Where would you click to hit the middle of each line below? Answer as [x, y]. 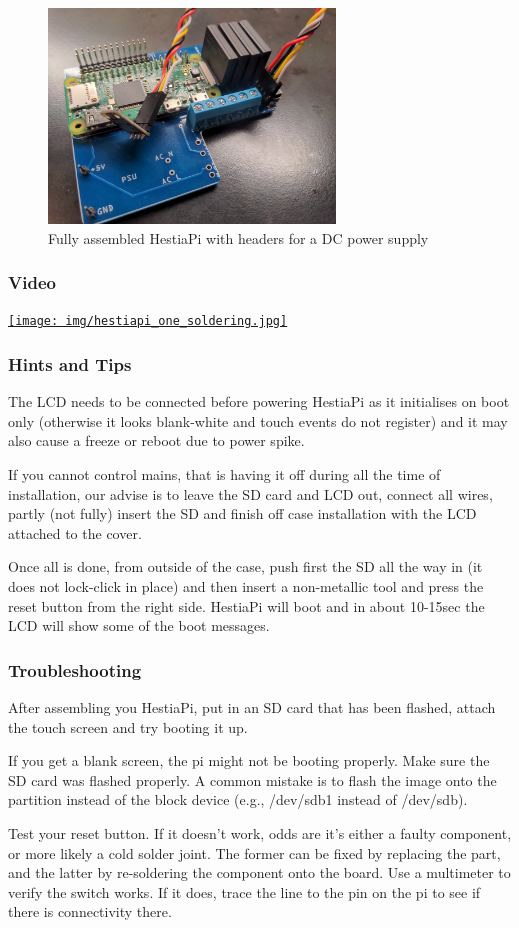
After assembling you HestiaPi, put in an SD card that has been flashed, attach [252, 707]
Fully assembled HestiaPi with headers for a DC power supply [238, 237]
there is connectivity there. [90, 911]
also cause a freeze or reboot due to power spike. [156, 440]
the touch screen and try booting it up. [128, 726]
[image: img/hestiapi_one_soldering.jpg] [148, 321]
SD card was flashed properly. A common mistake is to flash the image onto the [252, 779]
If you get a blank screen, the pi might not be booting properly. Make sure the [249, 760]
